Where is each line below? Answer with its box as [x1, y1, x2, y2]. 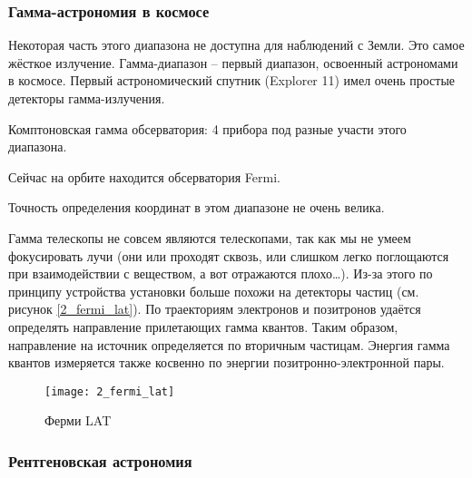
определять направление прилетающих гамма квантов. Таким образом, [8, 317, 398, 336]
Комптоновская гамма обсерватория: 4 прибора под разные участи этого [8, 119, 407, 138]
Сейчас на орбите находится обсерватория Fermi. [8, 167, 280, 186]
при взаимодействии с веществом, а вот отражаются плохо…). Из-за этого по [8, 264, 433, 283]
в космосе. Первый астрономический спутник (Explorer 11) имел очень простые [8, 71, 456, 90]
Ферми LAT [44, 411, 112, 430]
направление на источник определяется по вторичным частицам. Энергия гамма [8, 335, 450, 354]
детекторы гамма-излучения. [8, 89, 165, 107]
